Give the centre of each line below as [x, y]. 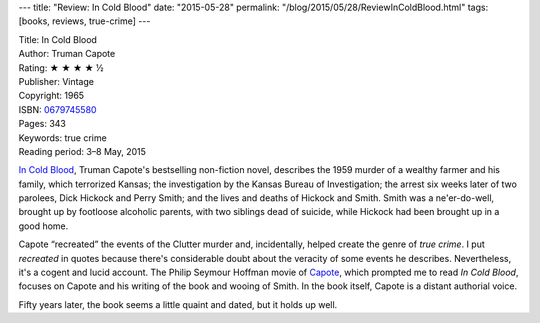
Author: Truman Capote [67, 54]
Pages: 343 [42, 124]
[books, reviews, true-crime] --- [84, 21]
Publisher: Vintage [56, 81]
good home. [43, 226]
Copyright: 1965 [51, 96]
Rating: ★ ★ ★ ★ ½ [61, 67]
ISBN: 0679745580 [57, 109]
